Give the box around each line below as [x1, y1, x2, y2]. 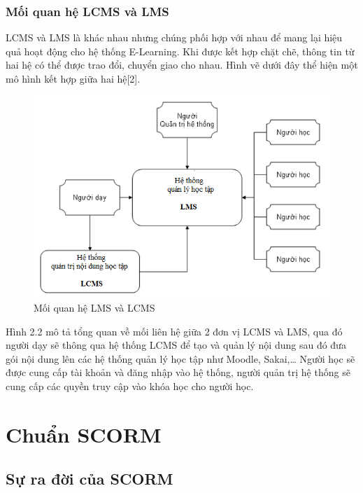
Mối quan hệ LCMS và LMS [6, 2, 169, 20]
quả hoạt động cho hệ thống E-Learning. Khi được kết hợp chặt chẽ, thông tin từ [6, 43, 355, 58]
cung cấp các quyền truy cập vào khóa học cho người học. [6, 378, 254, 393]
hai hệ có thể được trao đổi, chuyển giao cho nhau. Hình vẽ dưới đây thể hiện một [6, 57, 358, 72]
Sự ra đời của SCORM [6, 468, 173, 489]
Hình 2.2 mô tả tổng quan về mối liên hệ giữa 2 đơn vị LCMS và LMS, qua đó [6, 324, 343, 338]
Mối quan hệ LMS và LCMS [34, 300, 155, 314]
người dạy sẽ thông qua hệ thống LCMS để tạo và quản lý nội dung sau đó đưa [6, 338, 346, 352]
